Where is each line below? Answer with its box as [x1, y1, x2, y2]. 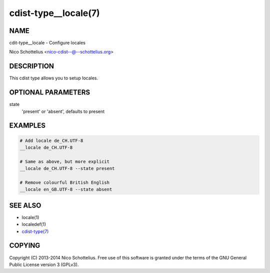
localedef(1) [21, 221, 46, 227]
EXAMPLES [9, 121, 46, 130]
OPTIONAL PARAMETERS [9, 88, 90, 97]
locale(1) [21, 214, 39, 220]
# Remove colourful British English [19, 180, 110, 185]
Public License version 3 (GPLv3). [9, 261, 79, 267]
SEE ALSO [9, 201, 41, 209]
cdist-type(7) [21, 228, 49, 234]
